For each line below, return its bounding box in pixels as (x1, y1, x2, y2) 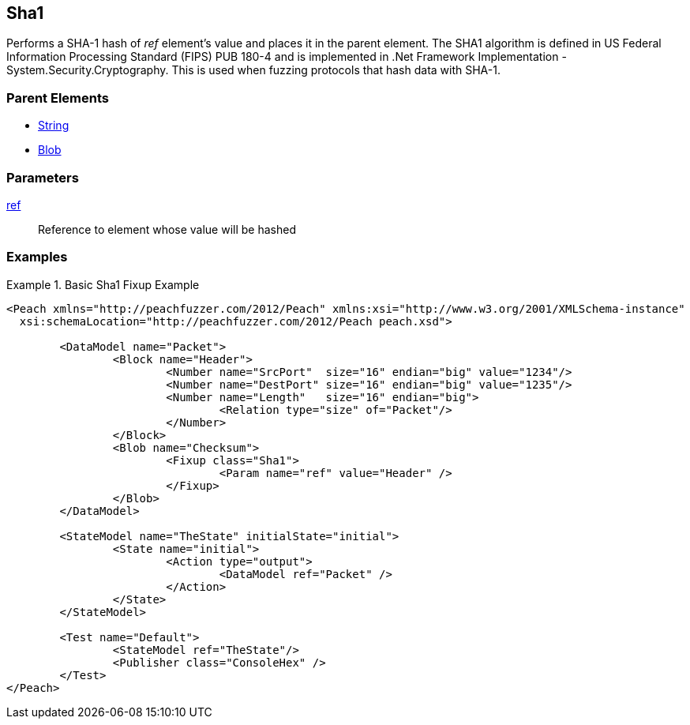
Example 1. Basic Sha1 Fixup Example (6, 277, 200, 291)
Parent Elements (6, 89, 109, 106)
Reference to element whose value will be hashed (38, 222, 297, 236)
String (38, 118, 69, 133)
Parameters (6, 169, 79, 186)
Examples (6, 249, 68, 265)
